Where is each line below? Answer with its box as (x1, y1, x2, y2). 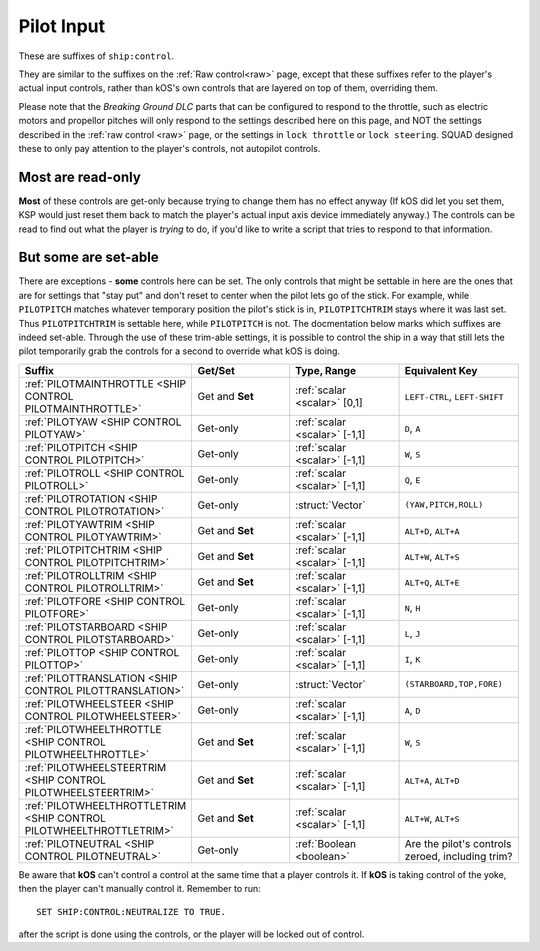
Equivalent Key (404, 363, 478, 377)
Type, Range (295, 363, 357, 377)
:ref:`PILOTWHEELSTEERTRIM (24, 760, 167, 774)
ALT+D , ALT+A (404, 523, 460, 537)
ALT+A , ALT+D (404, 773, 460, 787)
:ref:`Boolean (295, 836, 357, 850)
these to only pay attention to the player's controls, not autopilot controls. (18, 142, 321, 154)
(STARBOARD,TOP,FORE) (404, 679, 504, 690)
